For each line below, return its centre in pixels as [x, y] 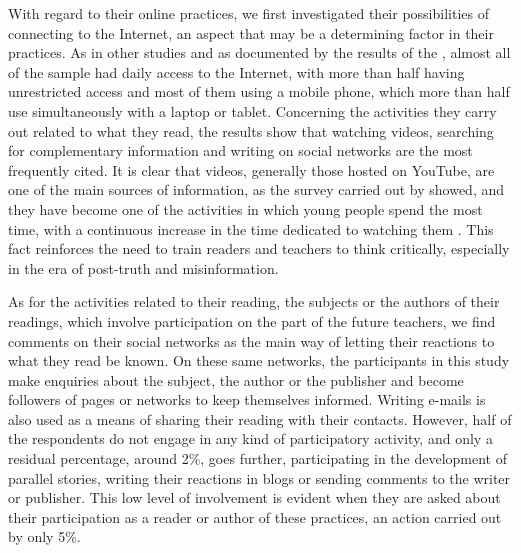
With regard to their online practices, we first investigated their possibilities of [248, 13]
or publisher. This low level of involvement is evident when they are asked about [254, 497]
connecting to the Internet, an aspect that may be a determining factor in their [251, 32]
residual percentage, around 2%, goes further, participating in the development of [257, 458]
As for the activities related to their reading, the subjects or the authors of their [254, 301]
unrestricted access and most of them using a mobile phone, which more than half [259, 91]
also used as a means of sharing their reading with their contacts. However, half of [260, 418]
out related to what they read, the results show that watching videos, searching [251, 130]
